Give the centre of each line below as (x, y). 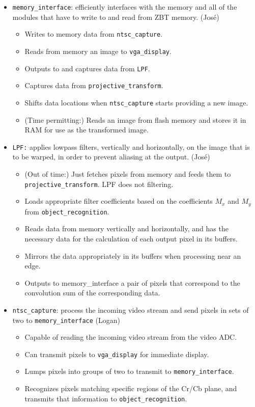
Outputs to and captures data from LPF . (87, 68)
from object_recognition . (67, 211)
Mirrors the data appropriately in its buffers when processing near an (133, 255)
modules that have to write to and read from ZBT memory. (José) (116, 17)
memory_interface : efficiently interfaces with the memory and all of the (125, 7)
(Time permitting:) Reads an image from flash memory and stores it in (135, 119)
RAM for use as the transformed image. (87, 130)
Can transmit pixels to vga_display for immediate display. (117, 354)
